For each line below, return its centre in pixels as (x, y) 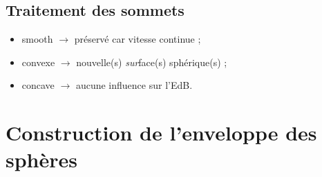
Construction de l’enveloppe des (161, 133)
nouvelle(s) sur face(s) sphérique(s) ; (152, 62)
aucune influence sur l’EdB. (134, 85)
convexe (38, 62)
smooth (37, 39)
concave (38, 85)
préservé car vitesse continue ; (138, 39)
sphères (41, 159)
